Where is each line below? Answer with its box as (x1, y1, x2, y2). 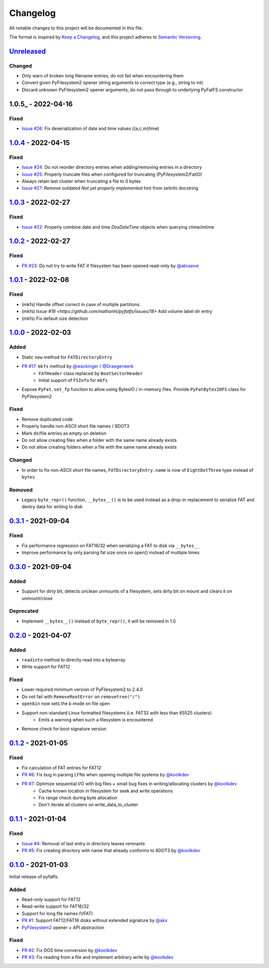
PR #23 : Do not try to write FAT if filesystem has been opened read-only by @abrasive (21, 263, 199, 269)
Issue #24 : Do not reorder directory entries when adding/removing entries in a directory (21, 164, 202, 170)
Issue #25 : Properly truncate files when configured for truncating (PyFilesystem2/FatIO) (21, 171, 202, 177)
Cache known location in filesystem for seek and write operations (38, 788, 173, 794)
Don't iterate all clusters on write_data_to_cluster (38, 802, 138, 808)
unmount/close (21, 595, 53, 601)
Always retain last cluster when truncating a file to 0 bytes (21, 178, 141, 184)
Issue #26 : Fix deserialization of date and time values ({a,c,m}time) (21, 125, 159, 132)
